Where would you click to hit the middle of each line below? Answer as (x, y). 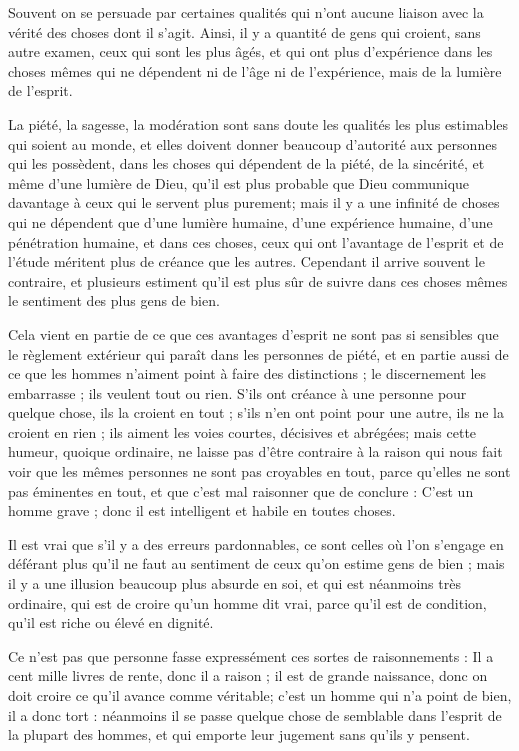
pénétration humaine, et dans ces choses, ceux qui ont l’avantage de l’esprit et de (256, 241)
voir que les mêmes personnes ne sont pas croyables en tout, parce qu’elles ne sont (259, 471)
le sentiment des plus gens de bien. (114, 300)
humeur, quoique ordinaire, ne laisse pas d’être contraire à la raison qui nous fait (255, 451)
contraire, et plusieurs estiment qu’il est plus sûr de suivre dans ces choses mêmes (258, 280)
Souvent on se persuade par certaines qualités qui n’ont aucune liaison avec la (246, 12)
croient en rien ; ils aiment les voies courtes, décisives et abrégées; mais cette (242, 431)
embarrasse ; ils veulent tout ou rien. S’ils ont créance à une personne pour (237, 392)
